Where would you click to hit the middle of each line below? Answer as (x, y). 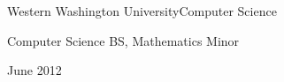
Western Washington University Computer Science (142, 11)
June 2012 (35, 70)
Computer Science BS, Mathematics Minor (123, 40)
